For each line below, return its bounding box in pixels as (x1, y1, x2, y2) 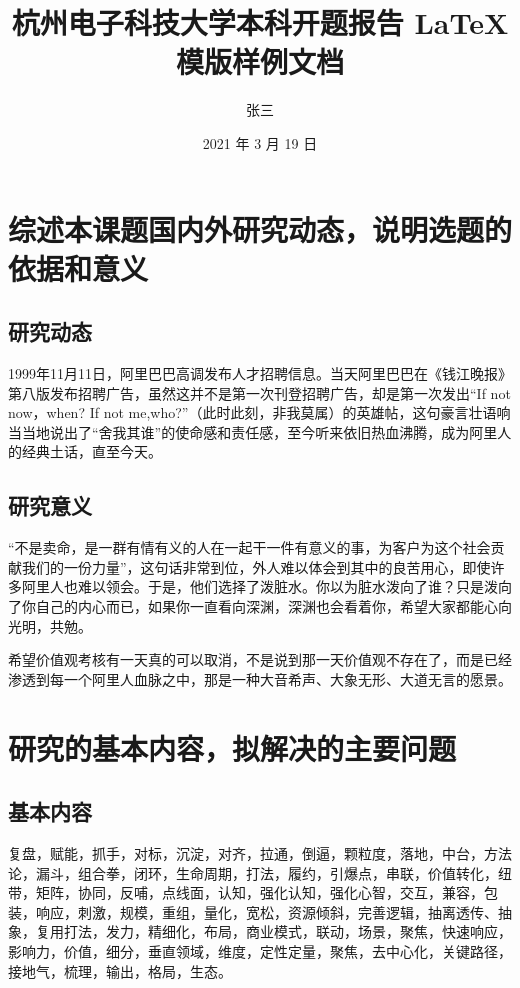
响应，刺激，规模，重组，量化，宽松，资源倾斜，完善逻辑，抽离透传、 (35, 901, 498, 922)
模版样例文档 (175, 41, 344, 82)
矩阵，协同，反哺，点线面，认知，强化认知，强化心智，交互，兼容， (35, 882, 484, 903)
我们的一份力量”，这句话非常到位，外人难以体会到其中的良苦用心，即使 (21, 556, 491, 577)
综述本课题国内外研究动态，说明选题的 (8, 208, 513, 249)
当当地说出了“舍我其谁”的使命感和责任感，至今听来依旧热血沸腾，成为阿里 (8, 421, 498, 442)
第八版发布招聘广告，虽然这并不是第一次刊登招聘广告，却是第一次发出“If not (8, 382, 511, 403)
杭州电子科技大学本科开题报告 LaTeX (11, 2, 509, 43)
